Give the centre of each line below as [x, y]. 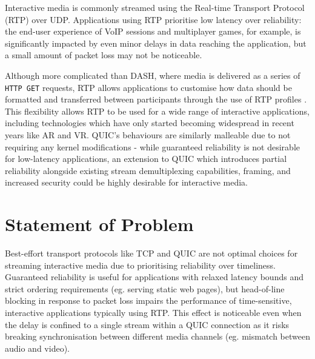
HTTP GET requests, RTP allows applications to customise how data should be [148, 87]
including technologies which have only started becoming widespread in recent [150, 123]
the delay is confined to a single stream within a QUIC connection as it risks [147, 324]
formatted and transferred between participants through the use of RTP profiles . [156, 99]
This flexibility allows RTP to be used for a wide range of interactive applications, [157, 111]
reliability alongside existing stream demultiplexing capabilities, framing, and [148, 170]
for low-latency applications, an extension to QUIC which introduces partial [146, 159]
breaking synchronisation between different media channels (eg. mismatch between [157, 336]
